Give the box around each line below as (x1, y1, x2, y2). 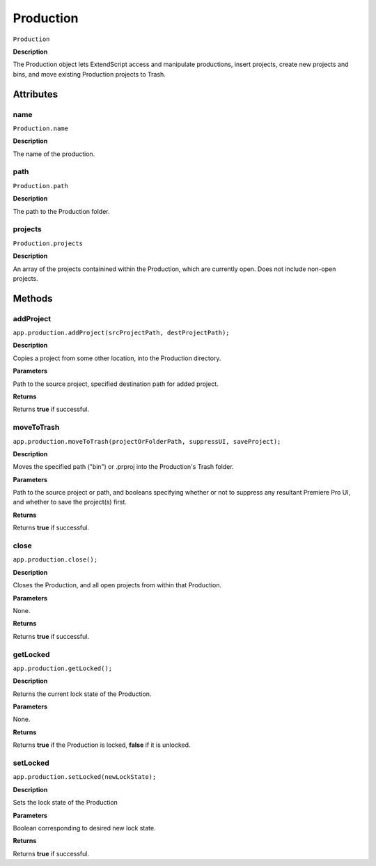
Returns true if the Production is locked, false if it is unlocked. (13, 741, 191, 749)
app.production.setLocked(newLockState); (13, 773, 157, 781)
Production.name (13, 124, 69, 132)
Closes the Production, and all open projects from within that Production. (13, 581, 222, 589)
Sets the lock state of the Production (13, 798, 118, 807)
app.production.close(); (13, 556, 97, 564)
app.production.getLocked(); (13, 664, 113, 672)
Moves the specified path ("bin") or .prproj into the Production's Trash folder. (13, 463, 234, 471)
